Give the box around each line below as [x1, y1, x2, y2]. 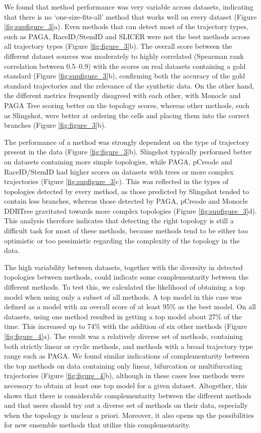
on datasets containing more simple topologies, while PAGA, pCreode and [4, 156, 232, 166]
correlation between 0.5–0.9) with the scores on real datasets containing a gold [4, 60, 246, 71]
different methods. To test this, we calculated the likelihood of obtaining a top [4, 282, 245, 292]
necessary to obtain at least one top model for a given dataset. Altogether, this [4, 380, 247, 390]
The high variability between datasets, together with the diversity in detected [4, 262, 243, 272]
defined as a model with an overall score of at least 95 [4, 301, 170, 312]
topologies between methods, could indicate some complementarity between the [4, 272, 248, 282]
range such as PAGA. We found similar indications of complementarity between [4, 351, 249, 361]
